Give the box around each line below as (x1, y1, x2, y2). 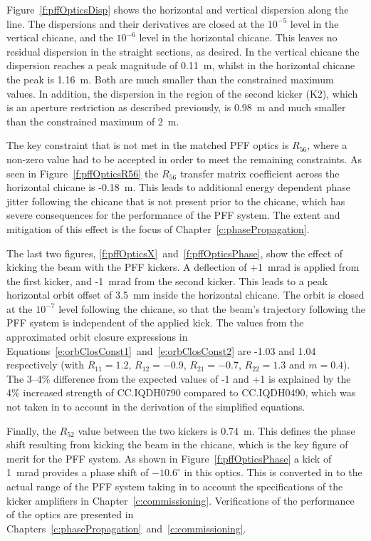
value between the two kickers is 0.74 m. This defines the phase (78, 423, 355, 438)
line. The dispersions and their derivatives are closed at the (6, 16, 265, 31)
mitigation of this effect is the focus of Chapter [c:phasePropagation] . (6, 221, 310, 236)
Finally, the (6, 423, 56, 438)
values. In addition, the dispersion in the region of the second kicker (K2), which (6, 86, 358, 101)
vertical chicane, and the (6, 30, 113, 45)
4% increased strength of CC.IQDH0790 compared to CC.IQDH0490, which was (6, 385, 356, 400)
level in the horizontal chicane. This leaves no (139, 30, 338, 45)
